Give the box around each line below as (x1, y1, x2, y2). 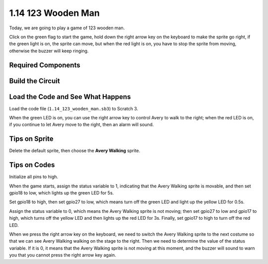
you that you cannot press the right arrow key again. (9, 252, 116, 258)
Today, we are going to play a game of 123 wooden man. (9, 25, 125, 31)
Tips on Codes (9, 161, 55, 169)
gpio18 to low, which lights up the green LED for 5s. (9, 190, 114, 196)
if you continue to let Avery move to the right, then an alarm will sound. (9, 122, 154, 128)
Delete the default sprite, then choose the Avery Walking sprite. (9, 148, 140, 154)
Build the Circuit (9, 77, 60, 85)
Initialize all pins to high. (9, 174, 59, 180)
